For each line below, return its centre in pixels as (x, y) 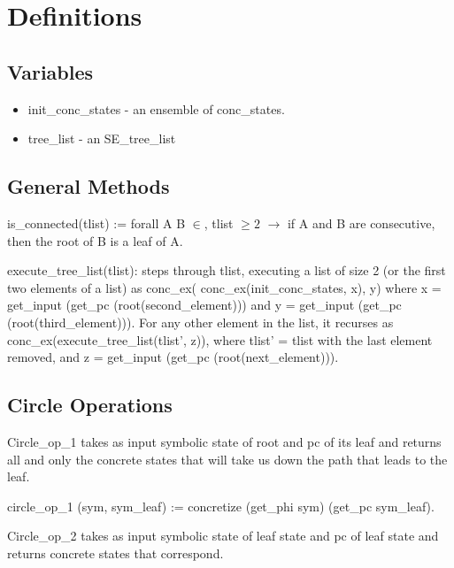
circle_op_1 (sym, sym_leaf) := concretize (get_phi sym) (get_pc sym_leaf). (221, 506)
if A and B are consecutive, (361, 223)
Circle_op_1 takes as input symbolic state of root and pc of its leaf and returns (224, 441)
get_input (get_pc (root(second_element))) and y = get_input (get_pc (204, 305)
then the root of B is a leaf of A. (95, 240)
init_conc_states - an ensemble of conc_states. (156, 108)
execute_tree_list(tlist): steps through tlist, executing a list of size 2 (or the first (227, 270)
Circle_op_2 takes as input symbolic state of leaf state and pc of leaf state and (223, 536)
